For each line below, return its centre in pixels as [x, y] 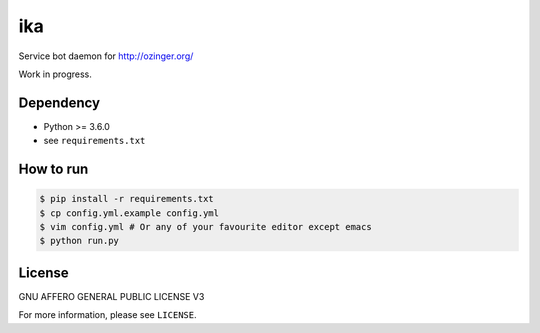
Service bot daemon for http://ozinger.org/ [106, 56]
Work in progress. [55, 74]
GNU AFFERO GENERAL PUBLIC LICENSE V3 [111, 296]
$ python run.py [79, 241]
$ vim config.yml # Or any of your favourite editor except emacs [205, 227]
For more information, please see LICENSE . [107, 315]
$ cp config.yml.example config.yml [129, 213]
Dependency [59, 102]
